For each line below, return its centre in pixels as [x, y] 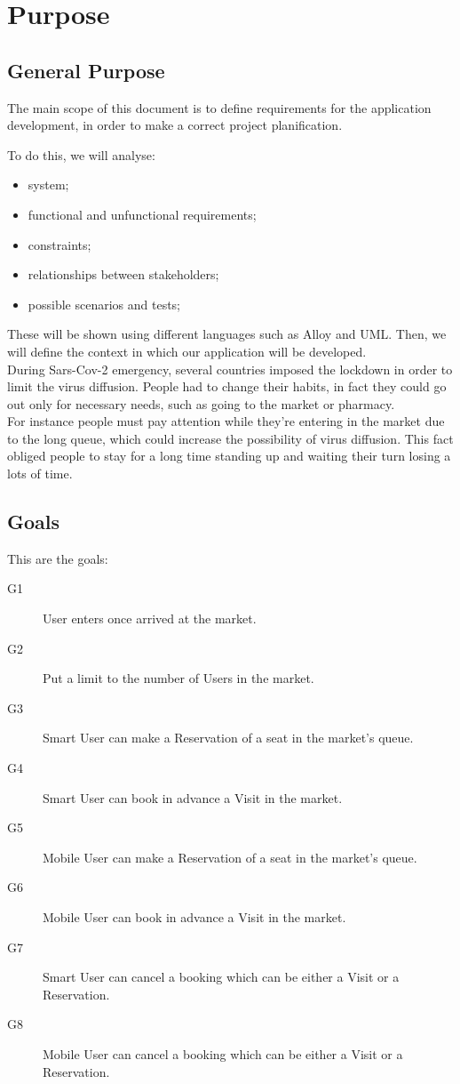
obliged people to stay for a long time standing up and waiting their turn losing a [229, 456]
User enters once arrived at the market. [150, 618]
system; [48, 185]
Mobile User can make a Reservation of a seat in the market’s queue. [230, 857]
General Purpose [86, 70]
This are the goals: [58, 558]
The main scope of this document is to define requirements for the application [219, 107]
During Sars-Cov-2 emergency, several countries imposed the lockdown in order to [230, 369]
